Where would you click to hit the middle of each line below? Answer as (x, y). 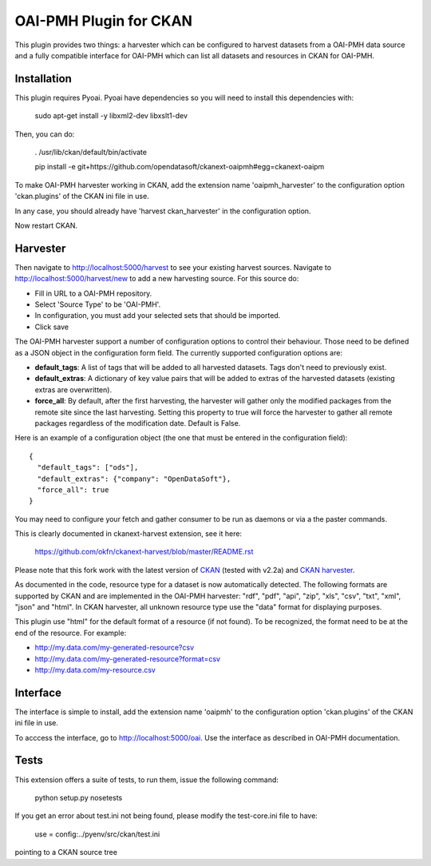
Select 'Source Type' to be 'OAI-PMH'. (98, 304)
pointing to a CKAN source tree (66, 852)
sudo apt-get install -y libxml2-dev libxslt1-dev (111, 116)
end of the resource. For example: (71, 633)
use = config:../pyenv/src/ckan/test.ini (97, 834)
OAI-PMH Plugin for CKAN (104, 21)
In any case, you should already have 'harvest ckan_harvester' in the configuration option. (163, 211)
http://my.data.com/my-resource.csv (95, 669)
